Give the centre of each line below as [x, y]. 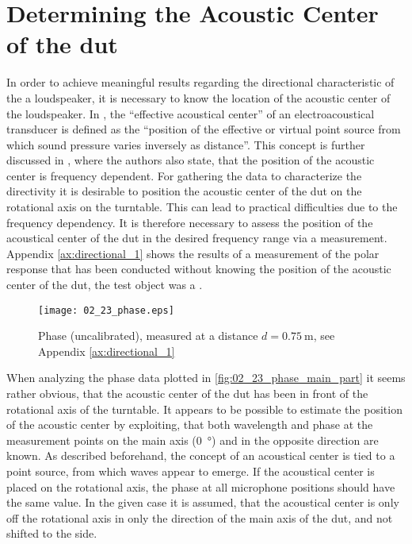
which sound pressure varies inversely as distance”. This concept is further [186, 144]
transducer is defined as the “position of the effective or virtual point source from [204, 129]
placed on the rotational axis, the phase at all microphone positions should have [201, 486]
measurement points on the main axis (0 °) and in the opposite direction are [193, 440]
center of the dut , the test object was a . [105, 285]
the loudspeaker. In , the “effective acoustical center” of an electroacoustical [191, 113]
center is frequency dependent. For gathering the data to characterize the [184, 175]
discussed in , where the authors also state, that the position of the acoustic [191, 160]
